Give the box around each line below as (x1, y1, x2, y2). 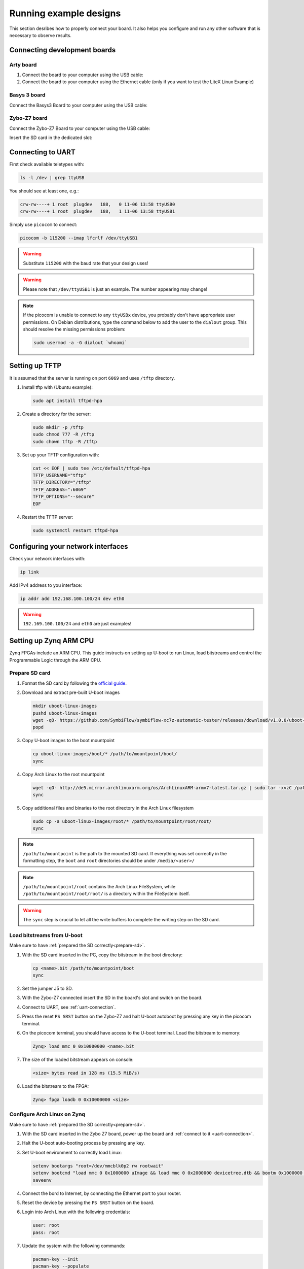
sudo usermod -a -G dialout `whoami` (33, 340, 128, 346)
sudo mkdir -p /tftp (32, 424, 84, 430)
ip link (20, 569, 39, 575)
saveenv (32, 1177, 52, 1183)
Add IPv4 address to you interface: (9, 582, 82, 588)
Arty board (9, 61, 37, 68)
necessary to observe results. (9, 32, 72, 38)
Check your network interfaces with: (9, 556, 86, 562)
